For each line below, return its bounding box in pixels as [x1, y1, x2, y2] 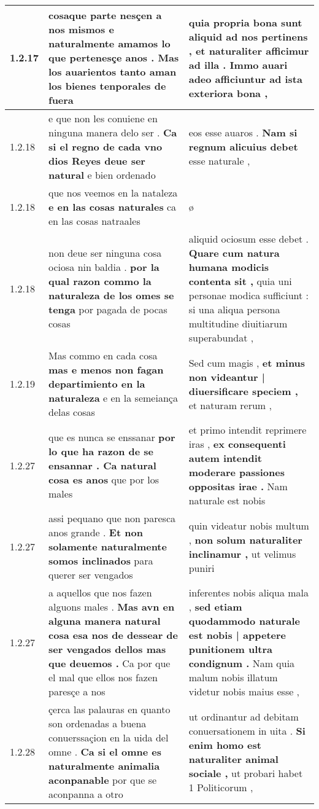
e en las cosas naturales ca [48, 200, 177, 214]
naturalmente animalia [48, 759, 160, 773]
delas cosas [48, 405, 95, 419]
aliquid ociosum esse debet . [188, 232, 309, 246]
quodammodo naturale [188, 614, 301, 628]
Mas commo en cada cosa [48, 348, 158, 362]
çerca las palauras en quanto [48, 702, 171, 716]
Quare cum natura [188, 246, 280, 260]
